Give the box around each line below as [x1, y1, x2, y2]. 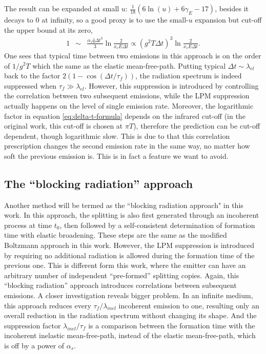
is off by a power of [4, 340, 65, 350]
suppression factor [4, 320, 61, 330]
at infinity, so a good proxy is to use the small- [42, 14, 189, 25]
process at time [4, 219, 52, 230]
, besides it [215, 3, 249, 13]
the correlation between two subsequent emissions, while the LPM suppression [4, 90, 250, 101]
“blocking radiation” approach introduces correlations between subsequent [4, 280, 237, 290]
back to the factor [4, 70, 60, 81]
